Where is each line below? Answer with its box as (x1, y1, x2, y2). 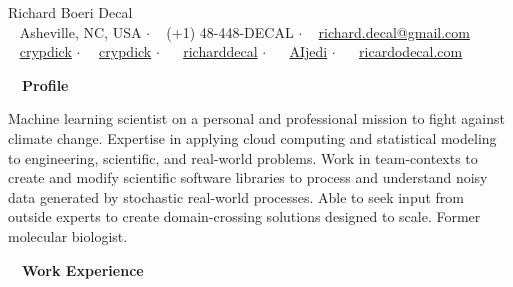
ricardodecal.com (359, 41, 463, 62)
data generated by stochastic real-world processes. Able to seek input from (8, 186, 465, 207)
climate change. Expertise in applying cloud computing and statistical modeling (8, 127, 497, 148)
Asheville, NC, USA (19, 21, 142, 42)
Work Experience (22, 259, 144, 280)
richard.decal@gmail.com (318, 21, 470, 42)
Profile (22, 74, 69, 95)
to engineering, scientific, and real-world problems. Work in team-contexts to (8, 147, 478, 168)
